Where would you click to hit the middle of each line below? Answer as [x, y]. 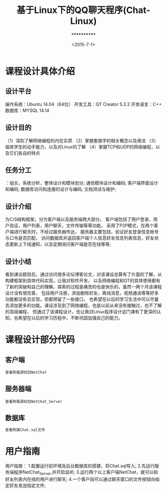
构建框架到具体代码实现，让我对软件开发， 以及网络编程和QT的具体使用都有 [83, 281]
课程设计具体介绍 [40, 71]
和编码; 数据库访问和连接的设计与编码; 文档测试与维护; [61, 189]
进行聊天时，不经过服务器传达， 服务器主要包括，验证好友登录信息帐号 [86, 232]
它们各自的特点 [25, 153]
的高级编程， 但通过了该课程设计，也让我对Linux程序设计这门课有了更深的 [81, 312]
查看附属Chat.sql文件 [25, 430]
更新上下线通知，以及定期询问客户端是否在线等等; [60, 244]
